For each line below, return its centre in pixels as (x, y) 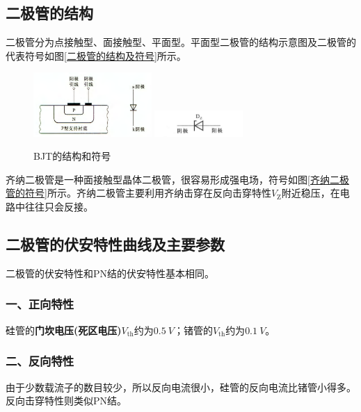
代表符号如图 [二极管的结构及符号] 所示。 (96, 55)
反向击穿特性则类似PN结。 (66, 401)
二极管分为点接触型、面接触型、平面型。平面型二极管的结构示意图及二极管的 (181, 42)
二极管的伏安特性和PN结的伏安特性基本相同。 (110, 273)
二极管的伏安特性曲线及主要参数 (115, 244)
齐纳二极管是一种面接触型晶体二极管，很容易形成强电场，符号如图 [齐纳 (168, 179)
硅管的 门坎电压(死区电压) (64, 330)
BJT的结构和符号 (72, 156)
